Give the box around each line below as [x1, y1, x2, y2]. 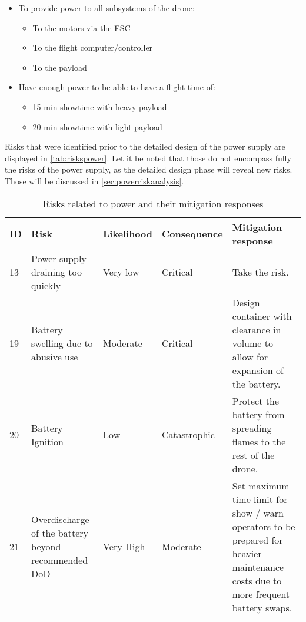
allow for [232, 349, 268, 363]
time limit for [232, 492, 288, 506]
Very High [103, 540, 145, 554]
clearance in [232, 322, 281, 336]
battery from [232, 407, 285, 421]
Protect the [232, 393, 280, 408]
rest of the [232, 448, 275, 462]
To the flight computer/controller [32, 41, 153, 54]
